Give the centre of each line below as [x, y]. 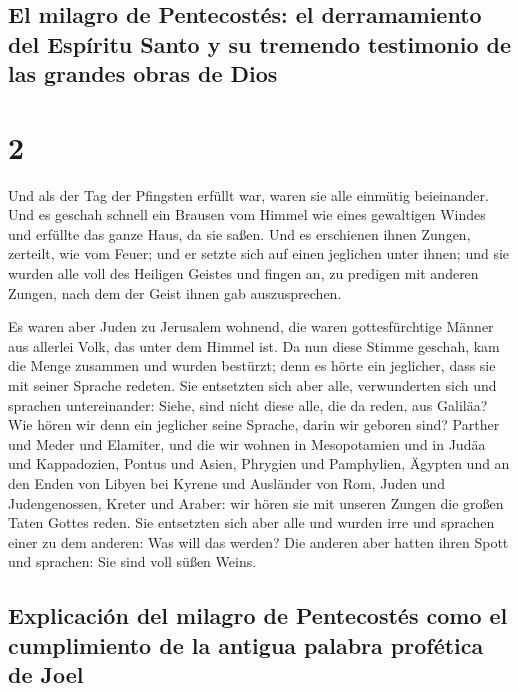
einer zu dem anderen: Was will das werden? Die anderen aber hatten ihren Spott [258, 541]
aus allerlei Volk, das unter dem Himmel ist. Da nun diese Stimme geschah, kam [254, 345]
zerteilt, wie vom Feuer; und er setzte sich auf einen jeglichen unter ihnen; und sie [259, 253]
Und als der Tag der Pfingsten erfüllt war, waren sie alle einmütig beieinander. [248, 194]
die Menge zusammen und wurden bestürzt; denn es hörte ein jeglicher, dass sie [252, 365]
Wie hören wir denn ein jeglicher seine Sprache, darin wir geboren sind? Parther [254, 424]
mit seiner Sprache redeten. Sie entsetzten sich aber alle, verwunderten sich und [252, 385]
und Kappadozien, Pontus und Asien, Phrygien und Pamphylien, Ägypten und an [259, 463]
